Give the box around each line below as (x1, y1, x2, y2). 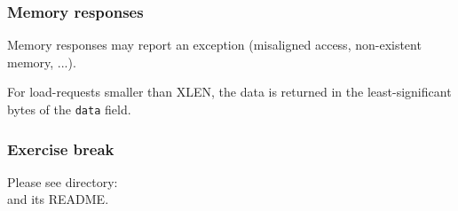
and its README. (7, 190, 109, 208)
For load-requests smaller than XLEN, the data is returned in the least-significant (7, 82, 452, 101)
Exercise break (7, 137, 114, 160)
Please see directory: (7, 172, 118, 191)
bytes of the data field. (7, 100, 131, 118)
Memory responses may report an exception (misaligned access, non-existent (7, 35, 422, 54)
